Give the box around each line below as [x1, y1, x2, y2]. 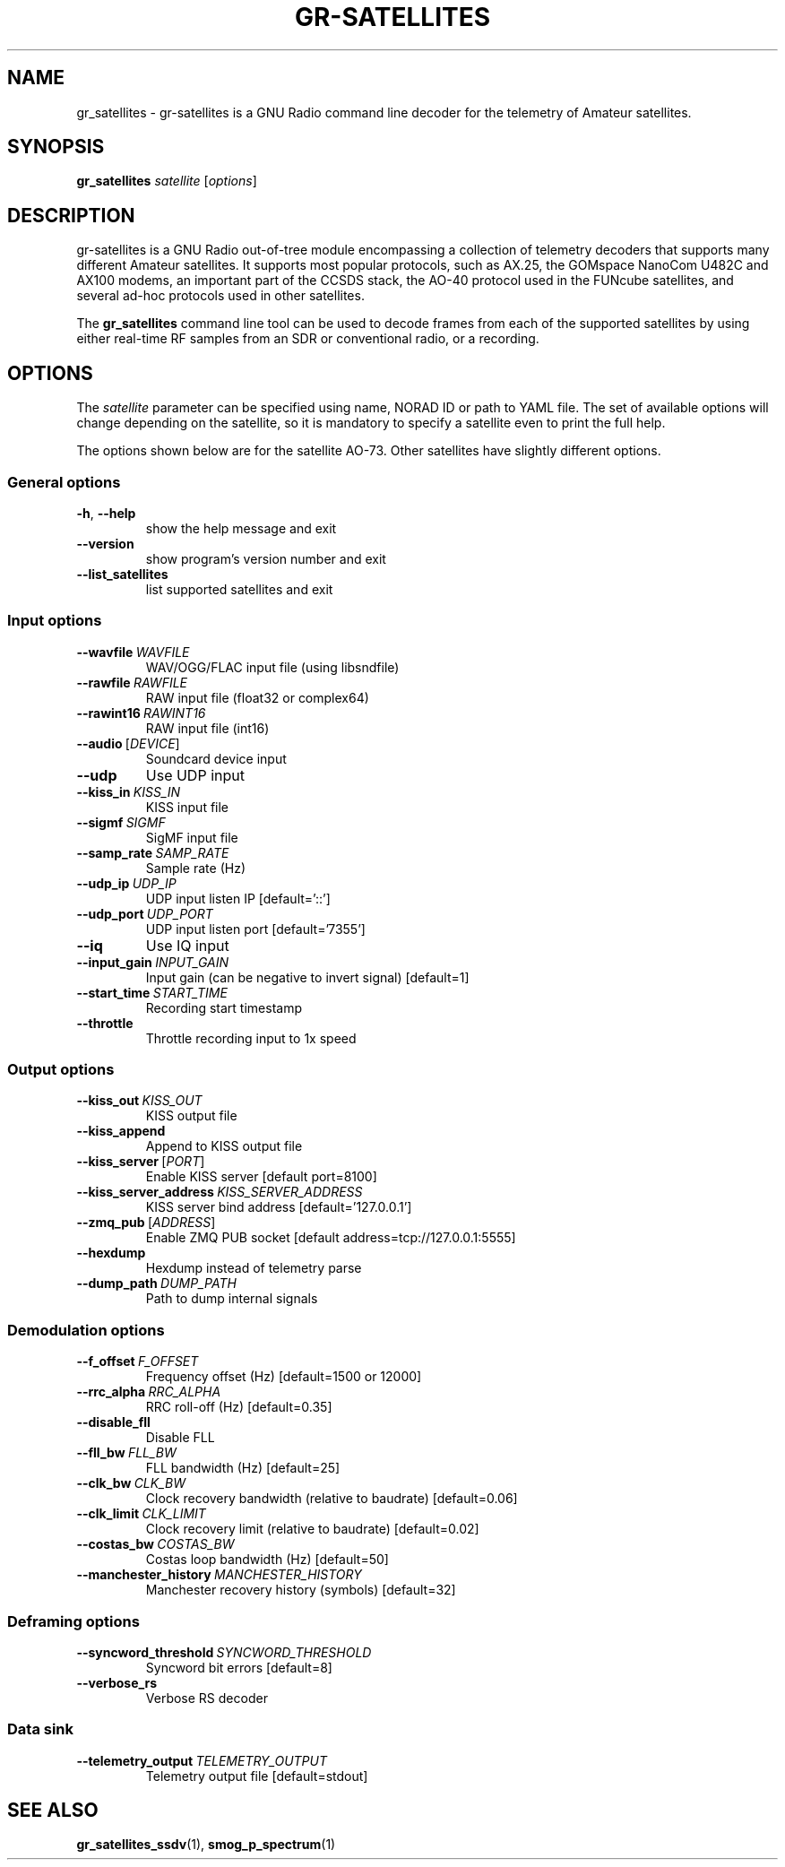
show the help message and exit [145, 520, 337, 536]
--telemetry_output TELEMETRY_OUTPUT [76, 1752, 328, 1768]
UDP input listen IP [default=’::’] [145, 890, 331, 906]
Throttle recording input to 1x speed [145, 1030, 357, 1046]
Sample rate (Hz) [145, 860, 246, 876]
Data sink [7, 1720, 74, 1739]
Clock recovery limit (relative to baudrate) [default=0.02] [145, 1521, 479, 1537]
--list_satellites [76, 566, 168, 582]
